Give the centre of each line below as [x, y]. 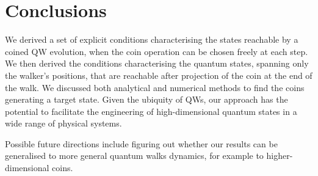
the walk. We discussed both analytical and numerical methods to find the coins [155, 87]
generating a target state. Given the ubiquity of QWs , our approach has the [146, 99]
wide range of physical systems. [63, 123]
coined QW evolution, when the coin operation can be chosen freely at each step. [157, 51]
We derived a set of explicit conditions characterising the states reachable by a [152, 39]
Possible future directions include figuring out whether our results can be [141, 143]
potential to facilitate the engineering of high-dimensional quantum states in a [151, 111]
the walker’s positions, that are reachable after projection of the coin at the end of [159, 75]
